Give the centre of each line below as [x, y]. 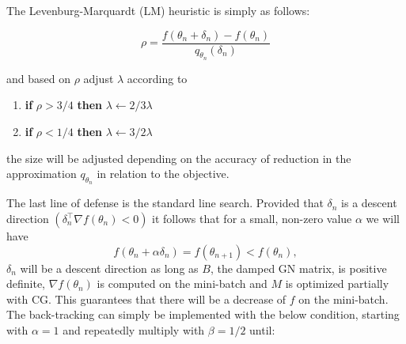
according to [157, 78]
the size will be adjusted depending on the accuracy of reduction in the [179, 158]
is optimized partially [337, 284]
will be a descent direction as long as [109, 268]
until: [262, 330]
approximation [42, 174]
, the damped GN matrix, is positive [298, 268]
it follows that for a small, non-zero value [252, 219]
